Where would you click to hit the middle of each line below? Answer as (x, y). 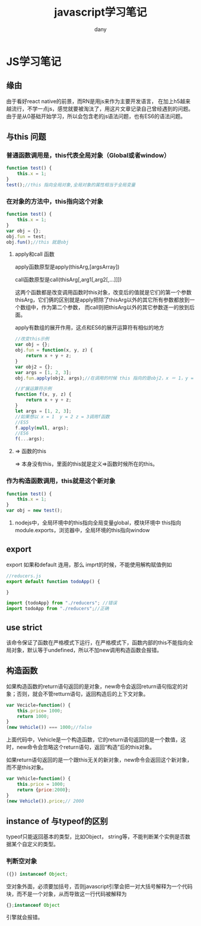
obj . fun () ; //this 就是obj (38, 242)
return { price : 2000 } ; (44, 790)
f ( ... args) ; (30, 439)
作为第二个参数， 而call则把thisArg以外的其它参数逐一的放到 (115, 307)
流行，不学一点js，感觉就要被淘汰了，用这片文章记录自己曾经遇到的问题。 (102, 108)
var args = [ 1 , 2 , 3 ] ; (43, 372)
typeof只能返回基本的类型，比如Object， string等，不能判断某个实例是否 (96, 837)
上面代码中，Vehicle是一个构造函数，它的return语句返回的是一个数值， (94, 740)
